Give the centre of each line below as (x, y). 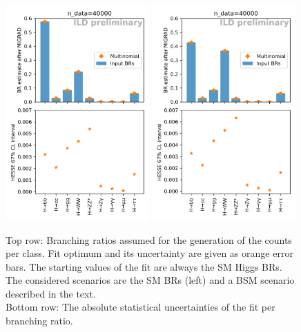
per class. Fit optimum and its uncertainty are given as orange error (149, 253)
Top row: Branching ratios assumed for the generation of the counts (149, 239)
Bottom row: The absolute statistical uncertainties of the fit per (140, 307)
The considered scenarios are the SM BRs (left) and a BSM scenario (150, 280)
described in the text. (51, 293)
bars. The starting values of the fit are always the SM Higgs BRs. (144, 266)
